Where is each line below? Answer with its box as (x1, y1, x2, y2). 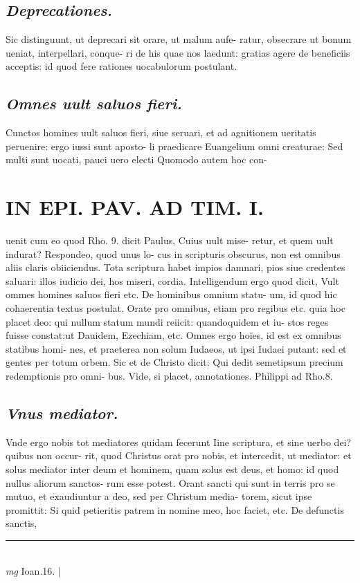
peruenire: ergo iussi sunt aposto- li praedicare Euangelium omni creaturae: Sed (6, 138, 343, 153)
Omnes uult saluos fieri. (6, 93, 182, 114)
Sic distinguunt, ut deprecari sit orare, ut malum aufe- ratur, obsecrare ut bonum (6, 32, 352, 46)
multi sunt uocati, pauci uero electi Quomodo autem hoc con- (6, 152, 267, 167)
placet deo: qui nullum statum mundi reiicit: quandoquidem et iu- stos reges (6, 314, 329, 328)
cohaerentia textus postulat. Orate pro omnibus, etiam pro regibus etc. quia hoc (6, 301, 345, 315)
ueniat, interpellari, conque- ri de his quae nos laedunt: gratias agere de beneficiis (6, 45, 350, 59)
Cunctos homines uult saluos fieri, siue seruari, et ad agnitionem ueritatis (6, 125, 316, 140)
